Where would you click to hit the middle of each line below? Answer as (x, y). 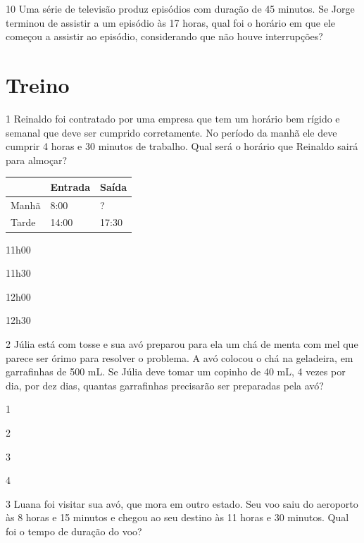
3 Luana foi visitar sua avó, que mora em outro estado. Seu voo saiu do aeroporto (182, 503)
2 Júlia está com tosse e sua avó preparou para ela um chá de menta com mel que (182, 343)
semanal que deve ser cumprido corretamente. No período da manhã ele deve (171, 132)
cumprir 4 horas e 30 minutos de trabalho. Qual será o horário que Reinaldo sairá (182, 146)
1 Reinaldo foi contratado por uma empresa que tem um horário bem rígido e (173, 118)
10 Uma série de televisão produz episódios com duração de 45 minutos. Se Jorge (180, 8)
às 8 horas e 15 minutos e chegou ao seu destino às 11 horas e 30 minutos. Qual (177, 517)
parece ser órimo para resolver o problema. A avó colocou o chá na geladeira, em (180, 357)
